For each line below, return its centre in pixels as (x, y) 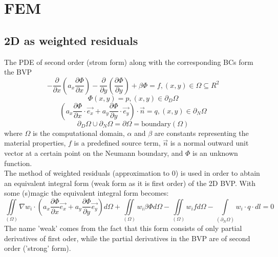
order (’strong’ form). (38, 248)
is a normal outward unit (209, 143)
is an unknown (215, 153)
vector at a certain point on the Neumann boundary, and (94, 153)
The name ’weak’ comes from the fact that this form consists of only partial (123, 228)
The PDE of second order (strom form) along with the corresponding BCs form (129, 62)
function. (18, 163)
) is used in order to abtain (218, 173)
